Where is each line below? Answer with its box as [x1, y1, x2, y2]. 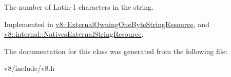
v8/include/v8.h [4, 63, 55, 73]
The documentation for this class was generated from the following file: [4, 45, 227, 56]
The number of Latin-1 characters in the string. [4, 2, 154, 12]
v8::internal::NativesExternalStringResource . [4, 29, 144, 39]
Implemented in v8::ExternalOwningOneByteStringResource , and [4, 18, 209, 29]
